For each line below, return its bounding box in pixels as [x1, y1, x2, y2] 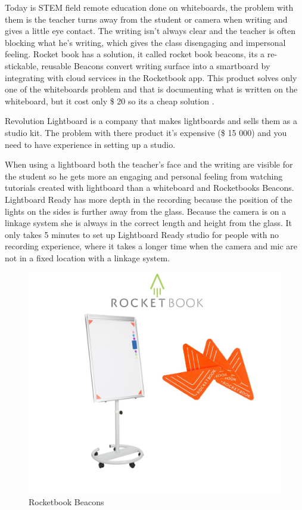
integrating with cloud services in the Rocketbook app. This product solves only [5, 71, 297, 84]
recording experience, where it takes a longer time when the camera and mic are [5, 240, 298, 252]
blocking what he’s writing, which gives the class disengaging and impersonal [5, 36, 286, 48]
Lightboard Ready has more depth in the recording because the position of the [5, 193, 292, 205]
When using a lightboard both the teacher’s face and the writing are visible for [5, 158, 293, 171]
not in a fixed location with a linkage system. [5, 251, 170, 264]
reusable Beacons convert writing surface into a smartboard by [41, 59, 270, 72]
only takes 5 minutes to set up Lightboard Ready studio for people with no [5, 228, 279, 240]
